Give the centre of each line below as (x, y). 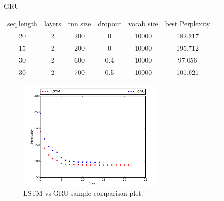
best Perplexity (188, 24)
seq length (22, 24)
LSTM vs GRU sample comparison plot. (83, 192)
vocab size (143, 24)
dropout (110, 24)
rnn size (79, 24)
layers (52, 24)
